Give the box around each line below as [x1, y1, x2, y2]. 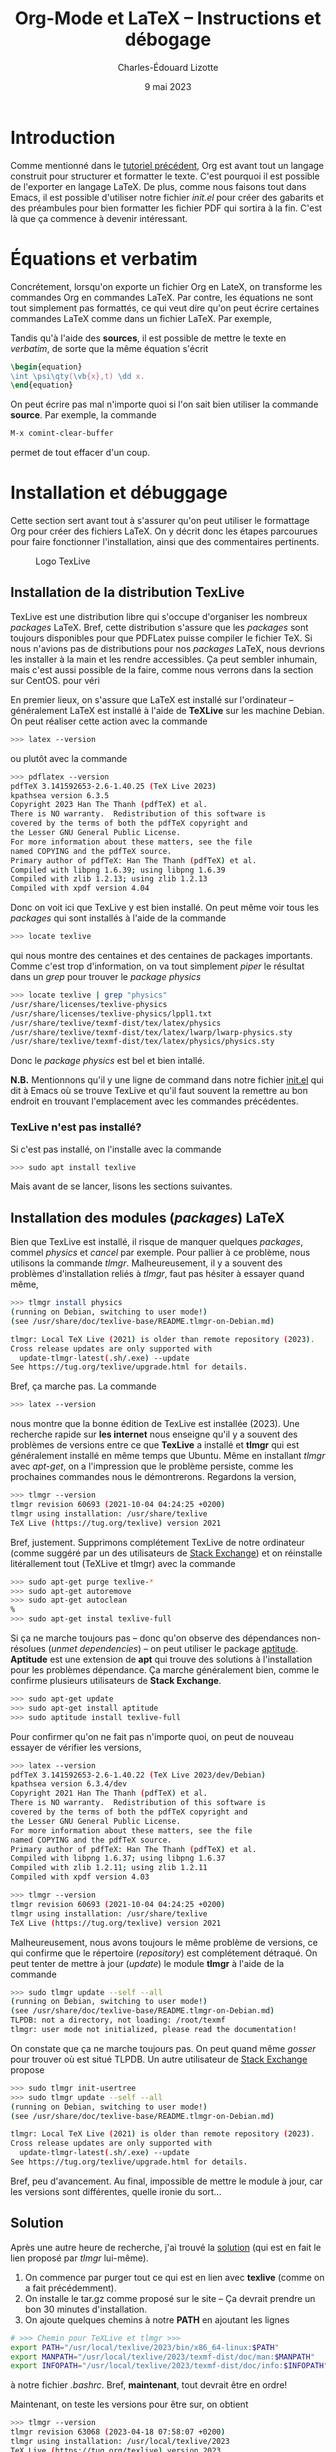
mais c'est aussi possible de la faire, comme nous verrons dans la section [10, 663, 314, 676]
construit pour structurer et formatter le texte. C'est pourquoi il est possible [10, 170, 320, 182]
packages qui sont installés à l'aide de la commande [10, 912, 227, 924]
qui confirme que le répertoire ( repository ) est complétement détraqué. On [10, 1947, 318, 1959]
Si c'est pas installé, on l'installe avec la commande [10, 1143, 222, 1155]
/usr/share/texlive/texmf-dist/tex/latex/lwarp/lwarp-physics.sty [10, 1027, 293, 1037]
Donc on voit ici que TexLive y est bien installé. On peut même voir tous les [10, 902, 320, 914]
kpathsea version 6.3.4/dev [10, 1779, 128, 1789]
